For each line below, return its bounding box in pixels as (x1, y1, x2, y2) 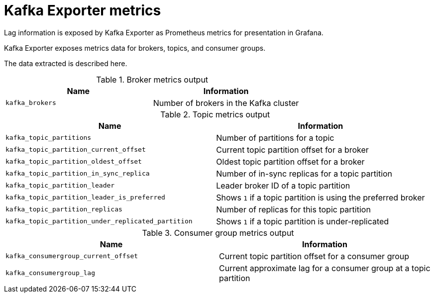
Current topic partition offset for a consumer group (219, 251, 410, 261)
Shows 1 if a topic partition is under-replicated (216, 216, 389, 226)
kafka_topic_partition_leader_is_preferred (5, 194, 165, 201)
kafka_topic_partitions (5, 134, 92, 142)
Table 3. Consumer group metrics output (142, 227, 294, 238)
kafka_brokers (5, 99, 56, 107)
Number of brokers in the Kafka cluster (153, 98, 299, 108)
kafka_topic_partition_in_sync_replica (5, 170, 150, 178)
